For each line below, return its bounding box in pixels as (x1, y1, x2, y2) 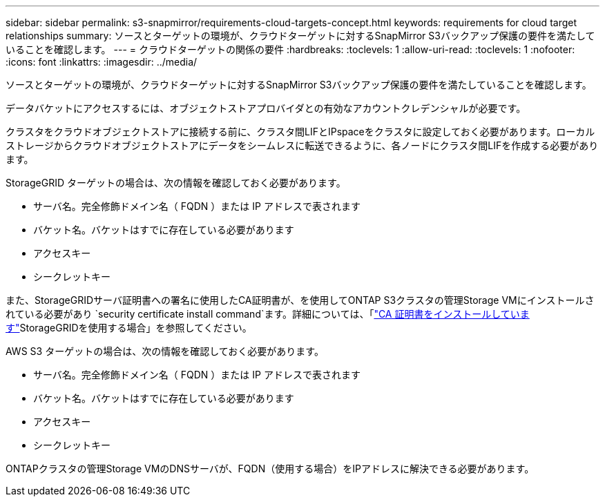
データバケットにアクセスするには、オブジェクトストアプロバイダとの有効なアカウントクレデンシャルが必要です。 (6, 102, 526, 114)
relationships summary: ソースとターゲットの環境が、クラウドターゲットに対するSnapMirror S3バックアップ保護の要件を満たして (6, 30, 595, 41)
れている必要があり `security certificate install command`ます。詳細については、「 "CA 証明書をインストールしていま (6, 308, 530, 320)
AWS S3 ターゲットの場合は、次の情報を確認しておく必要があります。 (6, 345, 324, 357)
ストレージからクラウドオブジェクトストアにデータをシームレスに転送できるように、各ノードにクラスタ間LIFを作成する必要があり (6, 139, 599, 151)
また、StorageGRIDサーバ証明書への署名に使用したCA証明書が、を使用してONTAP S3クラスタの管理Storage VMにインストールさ (6, 294, 595, 306)
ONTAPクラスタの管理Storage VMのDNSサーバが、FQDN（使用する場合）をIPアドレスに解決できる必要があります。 (6, 463, 535, 474)
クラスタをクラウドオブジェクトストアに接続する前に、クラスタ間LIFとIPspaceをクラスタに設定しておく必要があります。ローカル (6, 126, 595, 137)
